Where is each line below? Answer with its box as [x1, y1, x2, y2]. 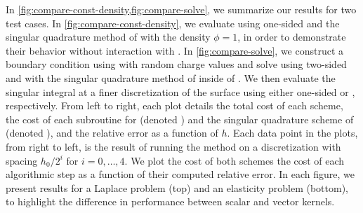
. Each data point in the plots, [227, 125, 358, 140]
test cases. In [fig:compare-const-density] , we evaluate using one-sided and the [6, 15, 340, 30]
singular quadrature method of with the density [6, 29, 211, 44]
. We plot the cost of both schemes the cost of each [124, 153, 345, 167]
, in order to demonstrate [237, 29, 346, 44]
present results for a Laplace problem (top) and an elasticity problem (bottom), [6, 180, 348, 195]
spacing [6, 153, 38, 167]
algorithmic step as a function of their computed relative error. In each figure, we [6, 167, 355, 181]
